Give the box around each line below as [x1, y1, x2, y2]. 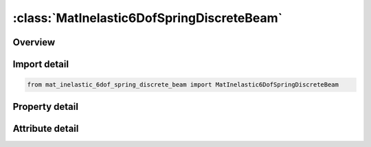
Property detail [12, 100, 79, 113]
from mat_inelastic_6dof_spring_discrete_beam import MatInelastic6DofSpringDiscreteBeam [27, 81, 339, 89]
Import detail [12, 58, 69, 70]
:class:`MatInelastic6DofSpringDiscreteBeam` [12, 10, 283, 25]
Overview [12, 36, 56, 48]
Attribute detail [12, 122, 79, 134]
